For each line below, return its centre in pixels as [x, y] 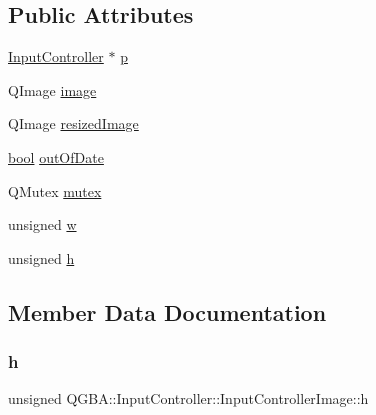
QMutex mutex [55, 190]
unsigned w [42, 224]
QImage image [52, 89]
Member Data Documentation [167, 311]
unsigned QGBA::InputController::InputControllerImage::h [188, 398]
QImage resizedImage [73, 123]
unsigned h [41, 257]
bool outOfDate [56, 156]
